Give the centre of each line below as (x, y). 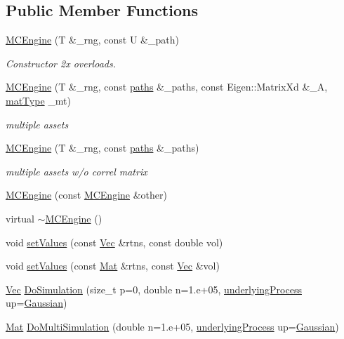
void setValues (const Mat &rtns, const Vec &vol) (113, 266)
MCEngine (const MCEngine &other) (86, 195)
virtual (20, 218)
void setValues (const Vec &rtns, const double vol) (114, 242)
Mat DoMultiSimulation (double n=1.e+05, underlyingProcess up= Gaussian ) (172, 326)
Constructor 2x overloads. (61, 63)
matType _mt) (38, 100)
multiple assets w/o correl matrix (77, 171)
